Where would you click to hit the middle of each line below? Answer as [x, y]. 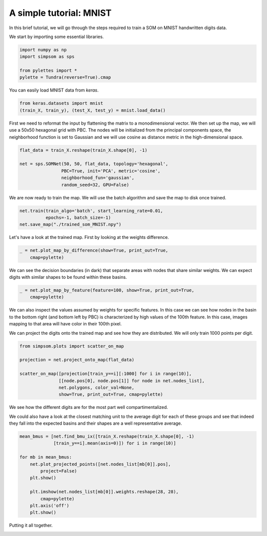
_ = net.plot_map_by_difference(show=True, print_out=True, [94, 250]
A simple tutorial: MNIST [60, 13]
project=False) [59, 471]
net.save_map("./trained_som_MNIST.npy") [70, 224]
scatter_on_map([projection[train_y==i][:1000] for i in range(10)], [106, 374]
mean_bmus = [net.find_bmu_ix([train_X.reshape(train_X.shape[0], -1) [107, 437]
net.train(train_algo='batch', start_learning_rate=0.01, [91, 211]
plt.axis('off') [49, 505]
